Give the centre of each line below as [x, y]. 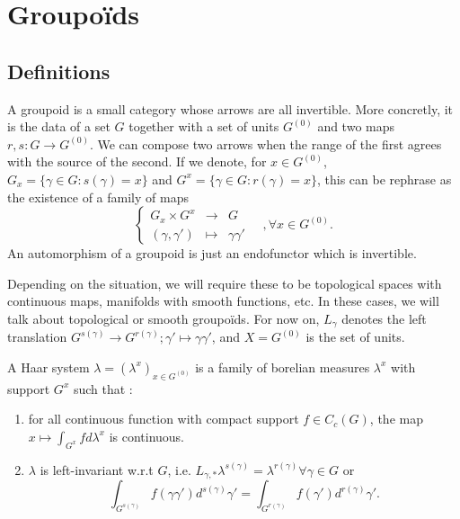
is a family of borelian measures [283, 367]
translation [37, 337]
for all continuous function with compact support [164, 419]
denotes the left [384, 318]
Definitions [59, 71]
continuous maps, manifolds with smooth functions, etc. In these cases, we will [223, 301]
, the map [396, 419]
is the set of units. [355, 337]
